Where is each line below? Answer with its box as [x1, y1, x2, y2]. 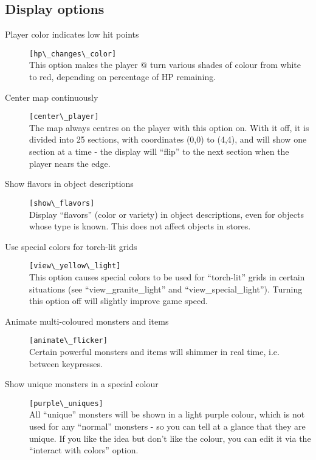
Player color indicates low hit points [5, 28, 139, 41]
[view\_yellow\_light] [29, 262, 121, 271]
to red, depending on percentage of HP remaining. [29, 70, 216, 83]
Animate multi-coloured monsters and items [5, 314, 169, 327]
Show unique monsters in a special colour [5, 377, 159, 390]
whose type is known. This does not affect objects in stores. [29, 220, 251, 232]
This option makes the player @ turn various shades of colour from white [29, 58, 301, 71]
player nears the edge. [29, 157, 111, 169]
